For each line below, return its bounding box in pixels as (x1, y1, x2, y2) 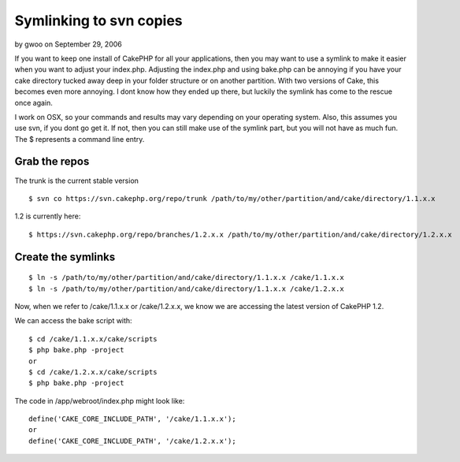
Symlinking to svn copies (14, 12, 183, 29)
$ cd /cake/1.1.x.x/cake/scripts (28, 334, 158, 343)
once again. (14, 98, 53, 107)
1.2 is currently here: (14, 211, 81, 221)
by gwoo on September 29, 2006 (14, 39, 122, 49)
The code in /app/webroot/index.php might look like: (14, 396, 185, 405)
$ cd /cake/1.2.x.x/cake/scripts (28, 367, 158, 376)
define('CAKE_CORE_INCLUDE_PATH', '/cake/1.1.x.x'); (28, 415, 236, 423)
